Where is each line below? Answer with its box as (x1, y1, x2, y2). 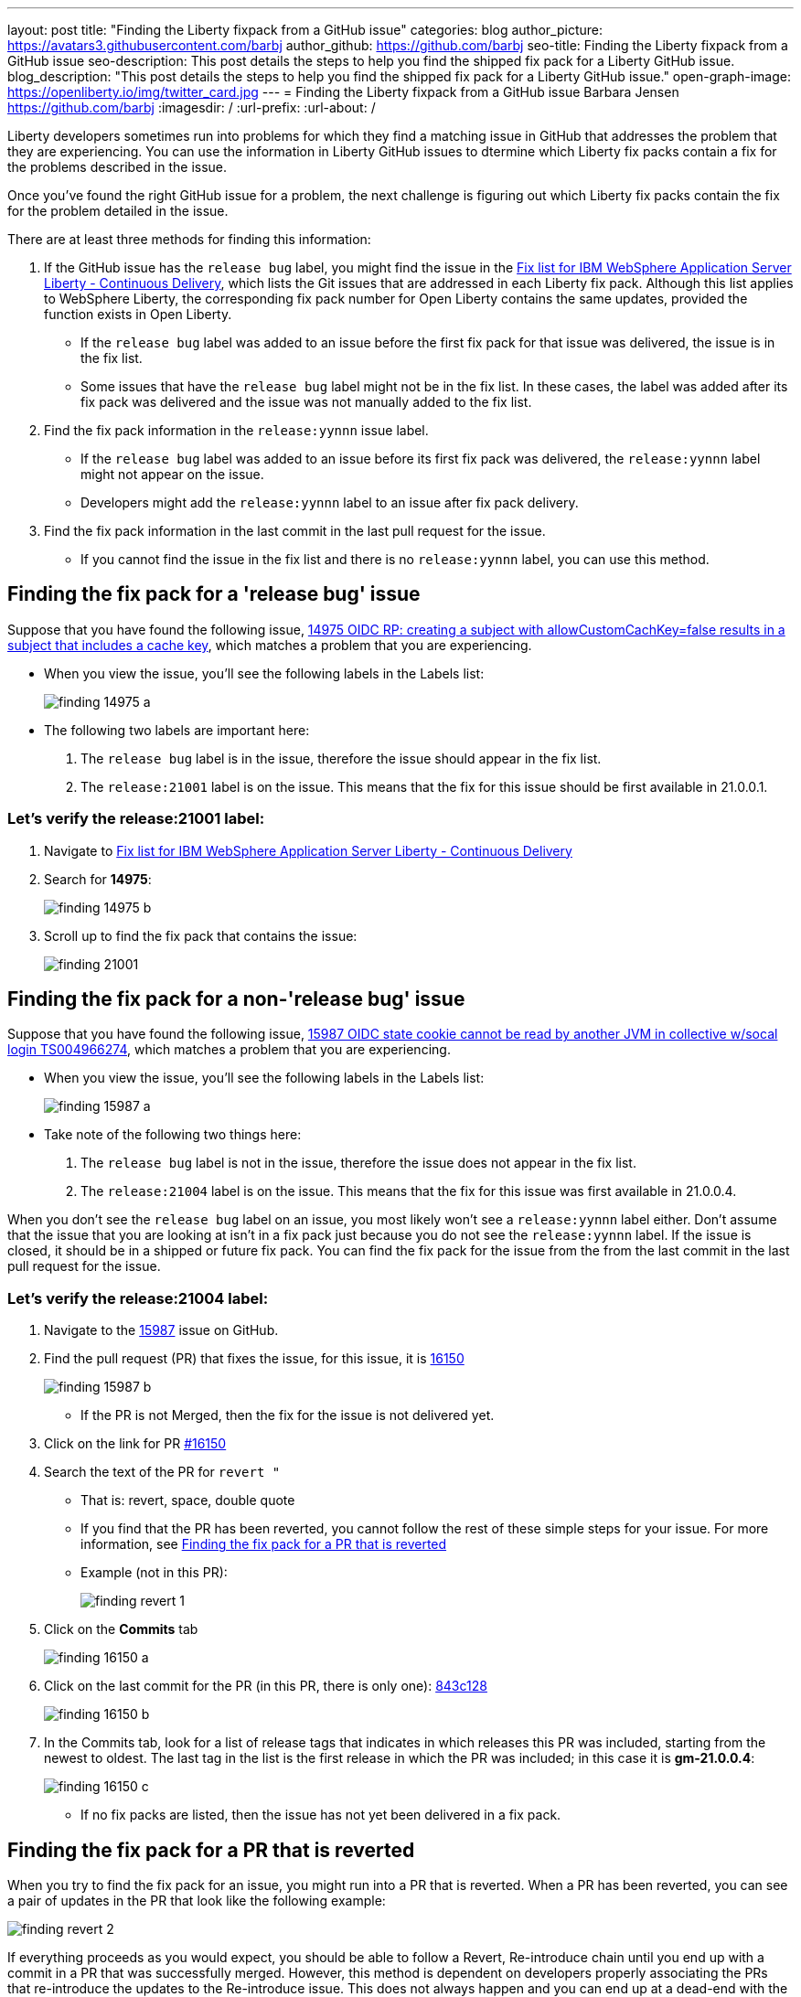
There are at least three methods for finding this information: (7, 231, 371, 247)
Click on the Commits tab (44, 1621, 198, 1638)
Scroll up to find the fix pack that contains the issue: (44, 927, 358, 944)
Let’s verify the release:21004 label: (7, 1288, 269, 1308)
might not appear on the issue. (80, 466, 264, 482)
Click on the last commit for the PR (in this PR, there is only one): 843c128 (44, 1678, 487, 1694)
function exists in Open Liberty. (44, 306, 232, 322)
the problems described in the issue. (7, 159, 228, 175)
